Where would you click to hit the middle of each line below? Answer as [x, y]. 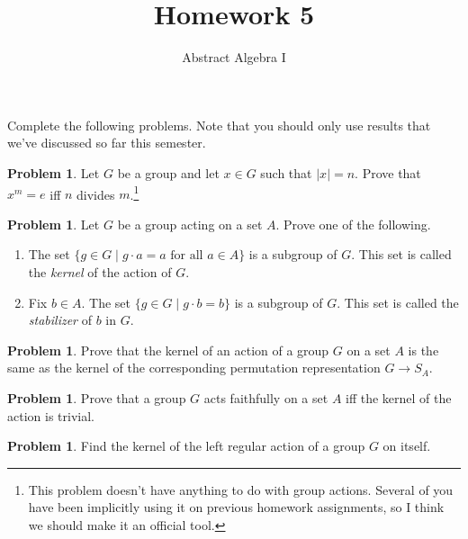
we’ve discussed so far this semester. [107, 143]
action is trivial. [51, 415]
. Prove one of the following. [353, 224]
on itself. [407, 446]
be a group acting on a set [190, 224]
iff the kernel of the [399, 397]
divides [96, 194]
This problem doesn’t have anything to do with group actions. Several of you [241, 489]
